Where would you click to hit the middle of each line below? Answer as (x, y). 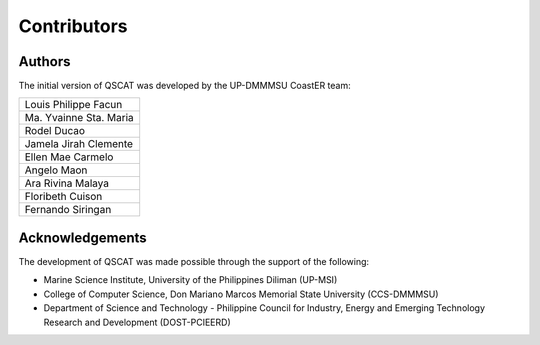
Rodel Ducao (54, 131)
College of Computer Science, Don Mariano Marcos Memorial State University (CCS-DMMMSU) (241, 294)
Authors (44, 61)
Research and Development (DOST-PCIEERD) (137, 322)
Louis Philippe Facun (73, 105)
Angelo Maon (56, 170)
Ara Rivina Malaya (67, 183)
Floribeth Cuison (63, 197)
